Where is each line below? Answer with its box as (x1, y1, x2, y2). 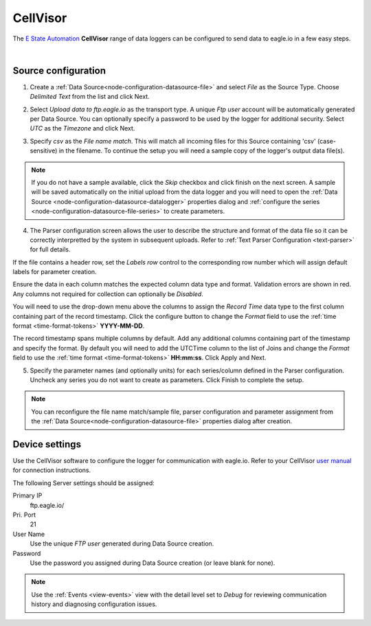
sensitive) (30, 146, 58, 155)
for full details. (30, 245, 71, 254)
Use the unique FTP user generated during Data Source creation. (30, 539, 214, 548)
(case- (317, 137, 337, 145)
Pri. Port (12, 511, 36, 519)
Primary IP (12, 491, 43, 500)
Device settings (12, 438, 82, 450)
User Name (12, 530, 45, 538)
